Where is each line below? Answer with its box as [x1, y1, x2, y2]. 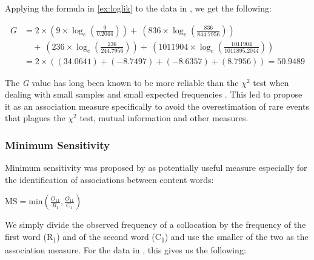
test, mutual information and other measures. [79, 112, 249, 124]
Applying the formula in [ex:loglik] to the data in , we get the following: [5, 2, 272, 14]
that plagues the [5, 112, 65, 124]
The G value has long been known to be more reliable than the [5, 76, 239, 88]
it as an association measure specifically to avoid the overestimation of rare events [5, 99, 309, 112]
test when [253, 76, 289, 88]
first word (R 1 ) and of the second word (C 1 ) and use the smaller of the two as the [5, 230, 309, 244]
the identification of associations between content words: [5, 173, 214, 185]
